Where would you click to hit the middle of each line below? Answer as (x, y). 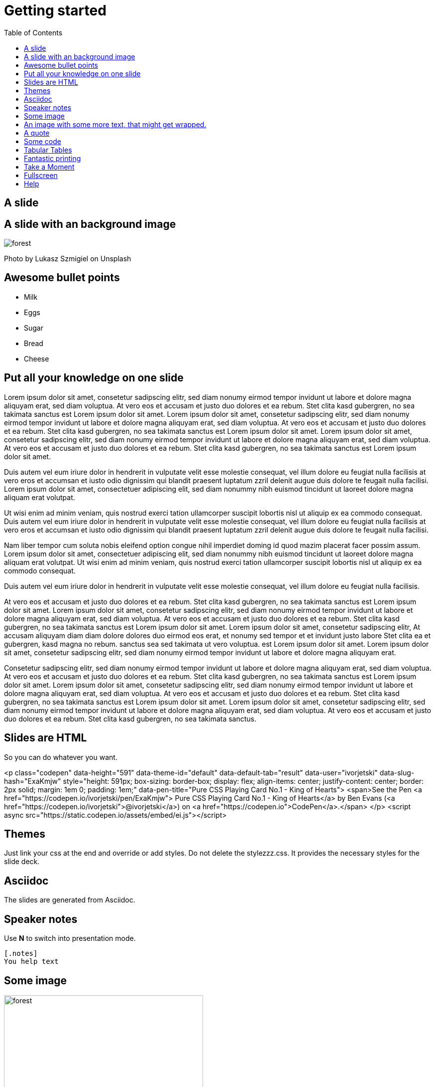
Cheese (37, 359)
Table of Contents (33, 32)
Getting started (55, 10)
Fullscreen (41, 175)
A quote (37, 133)
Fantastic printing (53, 158)
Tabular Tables (48, 150)
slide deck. (22, 862)
